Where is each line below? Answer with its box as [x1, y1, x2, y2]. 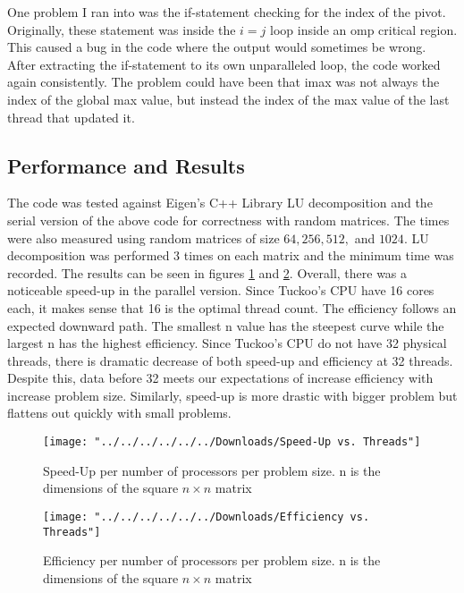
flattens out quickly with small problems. [7, 403, 232, 422]
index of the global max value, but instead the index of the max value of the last [7, 89, 450, 108]
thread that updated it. [7, 107, 135, 126]
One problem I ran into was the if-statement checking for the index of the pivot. [7, 3, 446, 21]
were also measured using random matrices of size [7, 228, 280, 247]
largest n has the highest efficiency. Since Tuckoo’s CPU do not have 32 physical [7, 334, 447, 352]
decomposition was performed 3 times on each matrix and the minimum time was [7, 246, 454, 265]
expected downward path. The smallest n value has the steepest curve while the [7, 316, 444, 335]
